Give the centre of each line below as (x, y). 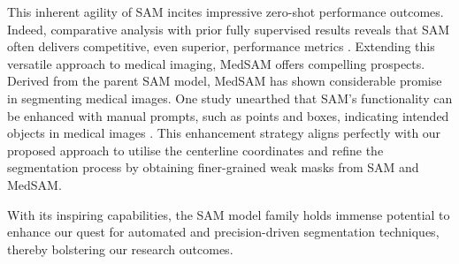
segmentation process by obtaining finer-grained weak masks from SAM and (213, 167)
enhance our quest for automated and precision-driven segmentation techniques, (223, 232)
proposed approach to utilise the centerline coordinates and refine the (195, 150)
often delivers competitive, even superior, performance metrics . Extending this (221, 46)
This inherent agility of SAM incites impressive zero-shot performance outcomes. (226, 11)
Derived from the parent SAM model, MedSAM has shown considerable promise (225, 81)
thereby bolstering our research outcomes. (120, 249)
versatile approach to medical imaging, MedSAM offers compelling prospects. (216, 63)
